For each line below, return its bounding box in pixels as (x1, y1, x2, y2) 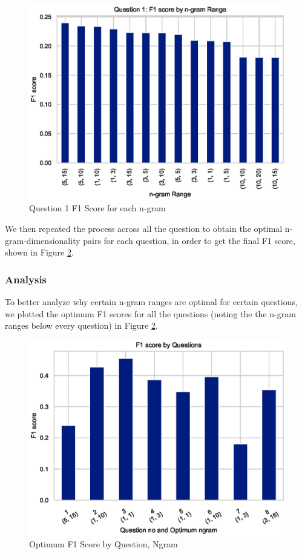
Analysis (5, 271, 47, 286)
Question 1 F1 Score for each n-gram (29, 202, 166, 214)
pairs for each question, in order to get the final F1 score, (83, 234, 295, 246)
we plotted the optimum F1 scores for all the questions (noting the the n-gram (5, 307, 296, 320)
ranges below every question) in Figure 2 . (5, 319, 158, 332)
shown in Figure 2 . (5, 246, 74, 259)
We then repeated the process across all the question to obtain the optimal (5, 222, 283, 234)
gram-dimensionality (5, 234, 80, 246)
